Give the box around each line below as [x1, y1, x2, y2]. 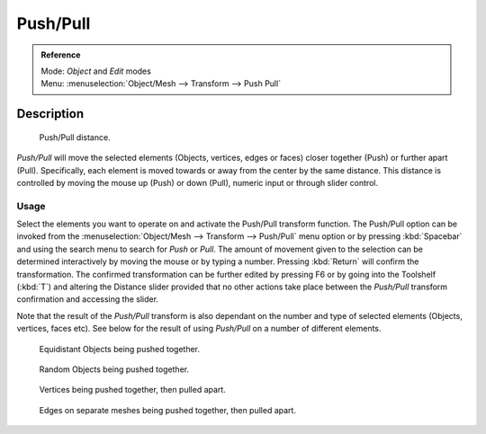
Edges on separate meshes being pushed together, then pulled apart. [39, 404, 297, 415]
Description [16, 106, 85, 121]
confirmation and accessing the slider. [16, 294, 159, 305]
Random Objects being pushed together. [39, 364, 189, 375]
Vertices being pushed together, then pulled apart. [39, 385, 227, 395]
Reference [40, 49, 81, 60]
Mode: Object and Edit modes [40, 66, 152, 76]
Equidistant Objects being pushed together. [39, 343, 201, 354]
